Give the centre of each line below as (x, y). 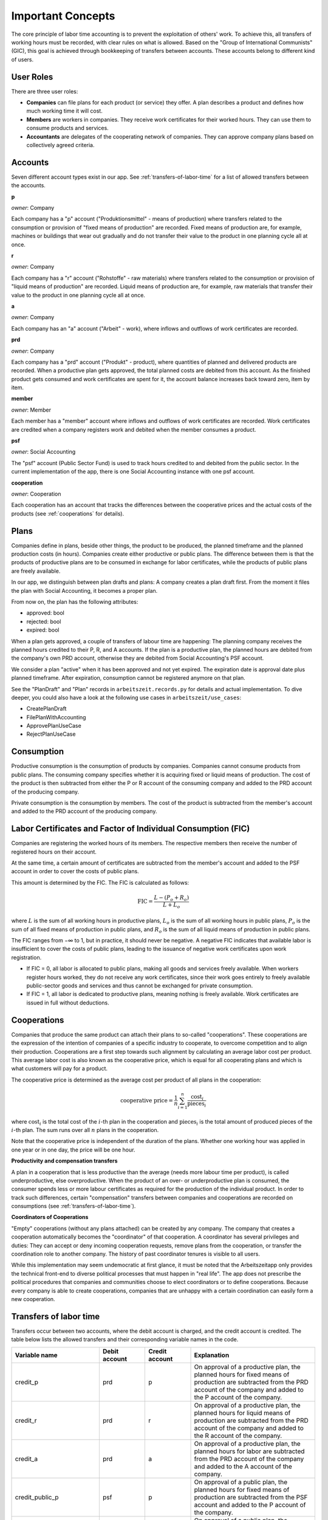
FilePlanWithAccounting (56, 717)
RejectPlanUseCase (51, 734)
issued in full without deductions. (68, 1003)
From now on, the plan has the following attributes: (75, 602)
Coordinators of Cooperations (50, 1217)
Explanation (212, 1355)
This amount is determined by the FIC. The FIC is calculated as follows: (100, 882)
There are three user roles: (45, 91)
